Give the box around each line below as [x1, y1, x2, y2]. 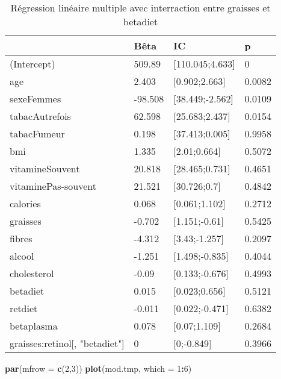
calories [10, 196, 41, 210]
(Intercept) [10, 57, 55, 70]
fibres [10, 231, 32, 245]
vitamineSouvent [10, 161, 80, 175]
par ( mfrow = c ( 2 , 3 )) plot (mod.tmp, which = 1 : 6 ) [5, 362, 192, 374]
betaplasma [10, 319, 58, 333]
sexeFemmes [10, 92, 61, 105]
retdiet [10, 301, 38, 315]
